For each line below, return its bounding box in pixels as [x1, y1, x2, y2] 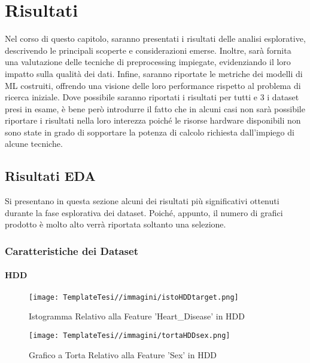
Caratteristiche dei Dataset [5, 243, 138, 258]
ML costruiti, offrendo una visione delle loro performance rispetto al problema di [5, 79, 301, 91]
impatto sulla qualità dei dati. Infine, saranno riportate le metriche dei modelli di [5, 67, 303, 79]
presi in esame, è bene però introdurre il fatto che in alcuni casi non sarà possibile [5, 102, 305, 115]
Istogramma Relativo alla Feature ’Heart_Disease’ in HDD [29, 310, 245, 322]
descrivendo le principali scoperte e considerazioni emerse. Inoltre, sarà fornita [5, 44, 291, 56]
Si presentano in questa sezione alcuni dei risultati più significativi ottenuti [5, 195, 279, 207]
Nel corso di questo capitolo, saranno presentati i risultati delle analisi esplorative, [5, 32, 306, 45]
